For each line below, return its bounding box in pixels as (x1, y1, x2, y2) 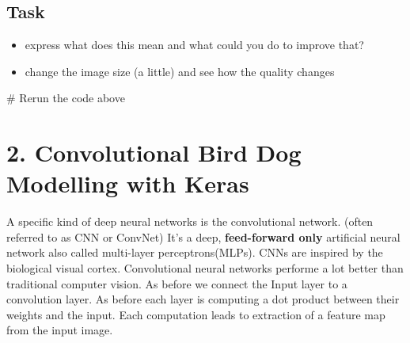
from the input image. (6, 322, 113, 338)
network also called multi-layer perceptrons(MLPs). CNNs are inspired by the (6, 244, 383, 261)
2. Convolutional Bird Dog (6, 136, 302, 169)
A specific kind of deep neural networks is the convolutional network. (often (6, 213, 374, 230)
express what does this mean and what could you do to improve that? (25, 36, 364, 53)
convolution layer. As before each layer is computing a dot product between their (6, 291, 400, 307)
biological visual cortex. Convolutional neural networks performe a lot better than (6, 260, 404, 276)
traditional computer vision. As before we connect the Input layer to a (6, 275, 347, 292)
